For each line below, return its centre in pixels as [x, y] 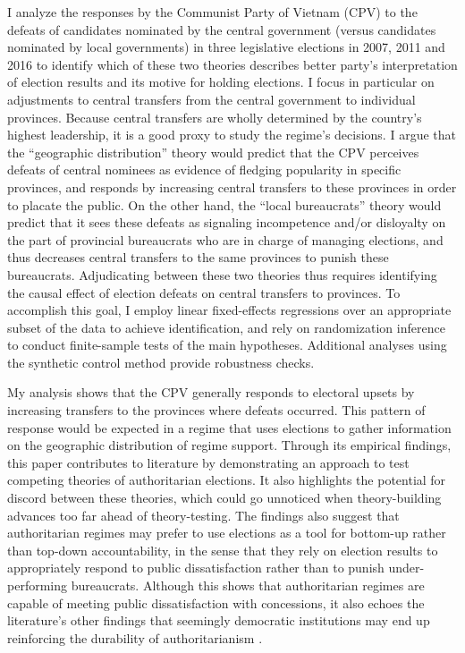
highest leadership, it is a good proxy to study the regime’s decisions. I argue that [232, 135]
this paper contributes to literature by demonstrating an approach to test [208, 462]
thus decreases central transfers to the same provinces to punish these [198, 257]
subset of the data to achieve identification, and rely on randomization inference [226, 327]
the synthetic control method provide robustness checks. [161, 362]
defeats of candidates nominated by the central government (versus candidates [222, 29]
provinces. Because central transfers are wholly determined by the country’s [215, 117]
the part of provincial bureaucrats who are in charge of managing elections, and [225, 239]
